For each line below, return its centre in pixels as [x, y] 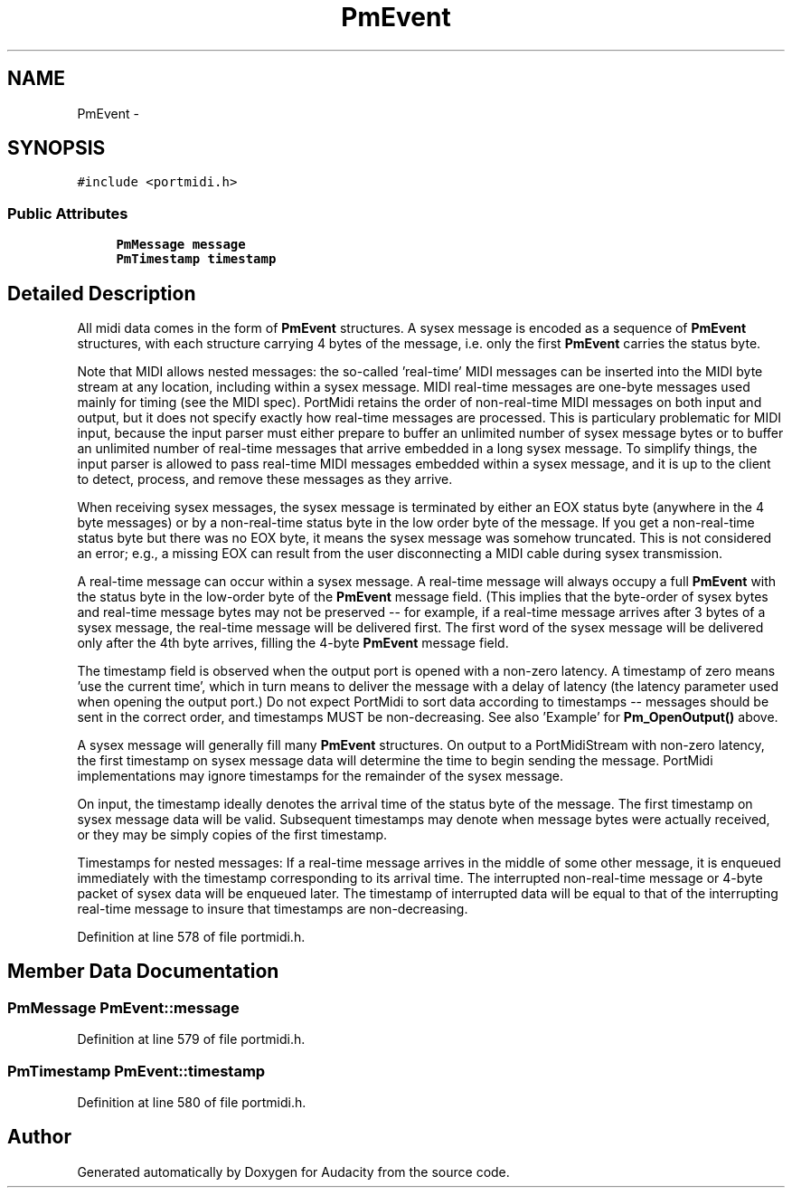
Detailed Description [102, 293]
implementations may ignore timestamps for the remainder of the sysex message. [320, 776]
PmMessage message [181, 245]
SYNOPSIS [57, 148]
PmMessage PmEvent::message [123, 1007]
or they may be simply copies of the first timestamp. [232, 835]
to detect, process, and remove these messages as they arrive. [265, 479]
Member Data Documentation [143, 972]
